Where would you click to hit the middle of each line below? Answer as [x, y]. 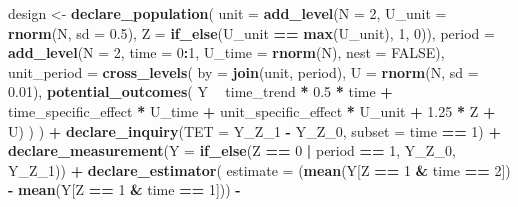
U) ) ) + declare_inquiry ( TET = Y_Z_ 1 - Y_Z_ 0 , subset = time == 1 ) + [254, 130]
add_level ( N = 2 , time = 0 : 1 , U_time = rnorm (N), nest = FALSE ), [226, 52]
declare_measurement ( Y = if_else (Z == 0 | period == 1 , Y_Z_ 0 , [232, 150]
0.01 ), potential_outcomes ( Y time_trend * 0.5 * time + [200, 91]
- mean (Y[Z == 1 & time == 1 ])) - [124, 189]
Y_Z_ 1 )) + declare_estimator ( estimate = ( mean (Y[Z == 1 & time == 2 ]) [259, 169]
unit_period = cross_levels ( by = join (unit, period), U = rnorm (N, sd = [243, 71]
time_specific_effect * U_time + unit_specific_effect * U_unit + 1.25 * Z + [252, 110]
